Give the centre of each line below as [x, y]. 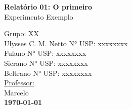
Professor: [19, 83]
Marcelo [16, 92]
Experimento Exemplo [39, 16]
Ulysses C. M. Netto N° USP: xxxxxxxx [66, 43]
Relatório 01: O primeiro [48, 7]
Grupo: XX [21, 33]
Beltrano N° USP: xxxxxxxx [48, 73]
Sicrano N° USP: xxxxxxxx [46, 63]
